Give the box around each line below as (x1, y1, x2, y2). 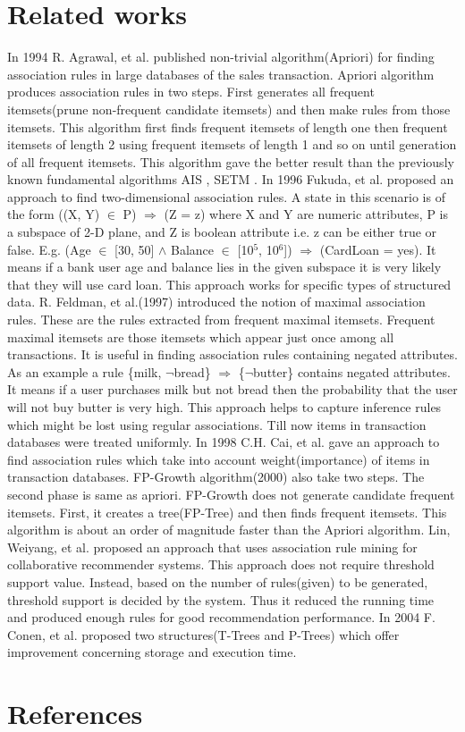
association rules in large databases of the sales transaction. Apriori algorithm (7, 64, 435, 83)
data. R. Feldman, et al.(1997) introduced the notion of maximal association (7, 292, 426, 311)
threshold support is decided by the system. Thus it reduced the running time (7, 590, 435, 609)
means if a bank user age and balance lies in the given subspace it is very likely (7, 257, 442, 276)
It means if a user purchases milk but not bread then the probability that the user (7, 380, 458, 399)
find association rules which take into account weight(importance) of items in (7, 450, 430, 468)
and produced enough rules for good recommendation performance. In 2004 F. (7, 608, 435, 627)
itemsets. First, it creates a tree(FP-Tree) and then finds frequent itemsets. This (7, 502, 447, 521)
